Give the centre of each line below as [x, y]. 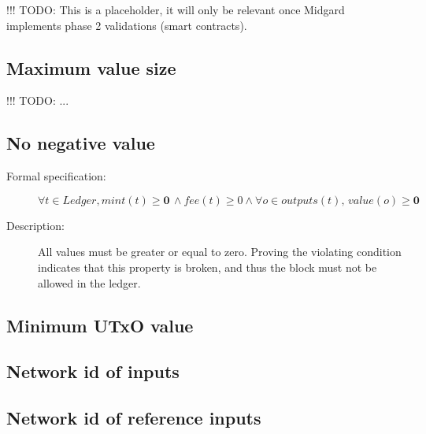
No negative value [81, 143]
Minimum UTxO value [100, 325]
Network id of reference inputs [134, 418]
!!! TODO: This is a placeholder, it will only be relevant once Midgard [176, 9]
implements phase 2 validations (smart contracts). [127, 25]
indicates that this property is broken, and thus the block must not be [207, 267]
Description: [35, 225]
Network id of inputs [93, 371]
